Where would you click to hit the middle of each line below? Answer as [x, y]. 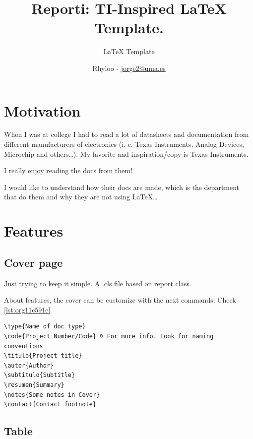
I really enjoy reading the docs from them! [68, 170]
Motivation [42, 110]
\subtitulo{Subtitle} [40, 375]
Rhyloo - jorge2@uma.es [129, 68]
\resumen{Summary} [34, 385]
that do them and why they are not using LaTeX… [81, 197]
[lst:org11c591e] [27, 309]
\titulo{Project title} [43, 356]
